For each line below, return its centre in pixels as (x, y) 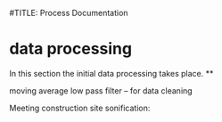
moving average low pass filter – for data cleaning (101, 90)
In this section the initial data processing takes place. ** (111, 73)
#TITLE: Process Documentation (69, 13)
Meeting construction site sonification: (80, 108)
